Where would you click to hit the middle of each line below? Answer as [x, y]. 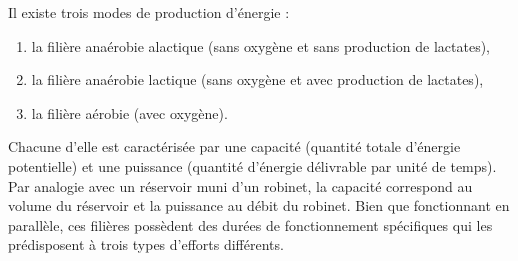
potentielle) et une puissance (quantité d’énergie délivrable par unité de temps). [252, 165]
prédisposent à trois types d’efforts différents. [146, 244]
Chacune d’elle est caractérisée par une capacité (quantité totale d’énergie [234, 146]
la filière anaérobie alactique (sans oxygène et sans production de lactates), [261, 45]
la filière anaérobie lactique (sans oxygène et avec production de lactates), [257, 79]
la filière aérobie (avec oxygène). [129, 112]
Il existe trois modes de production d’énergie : [149, 12]
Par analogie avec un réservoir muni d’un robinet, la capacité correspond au [240, 185]
